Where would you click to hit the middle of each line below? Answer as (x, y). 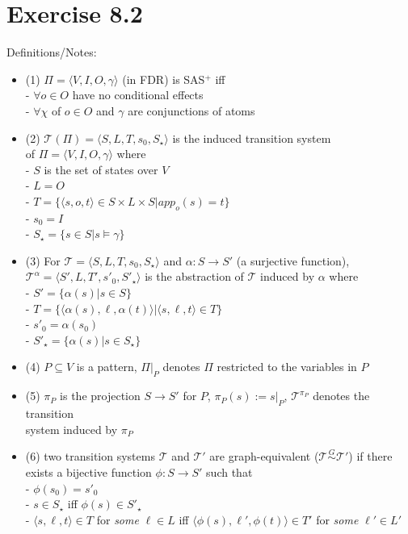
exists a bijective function (88, 472)
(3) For (43, 260)
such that (229, 472)
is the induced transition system (252, 138)
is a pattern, (107, 367)
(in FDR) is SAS (164, 79)
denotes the (341, 396)
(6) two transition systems (90, 456)
